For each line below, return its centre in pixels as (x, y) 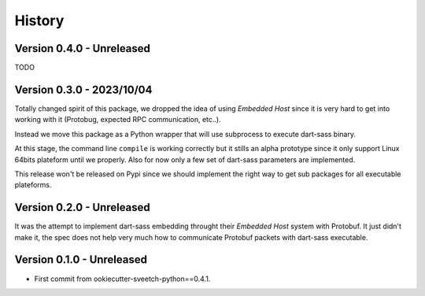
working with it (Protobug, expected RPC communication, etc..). (118, 120)
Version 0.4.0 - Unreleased (83, 48)
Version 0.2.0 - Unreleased (83, 207)
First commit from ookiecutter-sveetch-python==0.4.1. (122, 279)
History (39, 20)
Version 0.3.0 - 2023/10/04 (83, 89)
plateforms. (33, 185)
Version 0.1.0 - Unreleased (81, 260)
